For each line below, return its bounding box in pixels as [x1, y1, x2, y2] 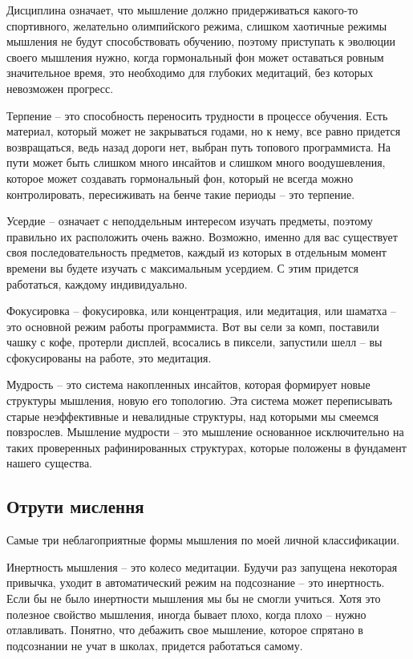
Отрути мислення [6, 494, 144, 519]
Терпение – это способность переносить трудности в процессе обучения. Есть [6, 107, 388, 123]
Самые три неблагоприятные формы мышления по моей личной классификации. [6, 532, 400, 548]
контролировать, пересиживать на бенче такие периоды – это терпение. [6, 185, 355, 202]
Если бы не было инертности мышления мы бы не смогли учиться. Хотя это [6, 590, 381, 607]
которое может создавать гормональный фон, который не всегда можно [6, 169, 354, 186]
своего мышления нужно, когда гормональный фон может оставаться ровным [6, 48, 384, 65]
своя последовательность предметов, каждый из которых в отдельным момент [6, 244, 387, 261]
